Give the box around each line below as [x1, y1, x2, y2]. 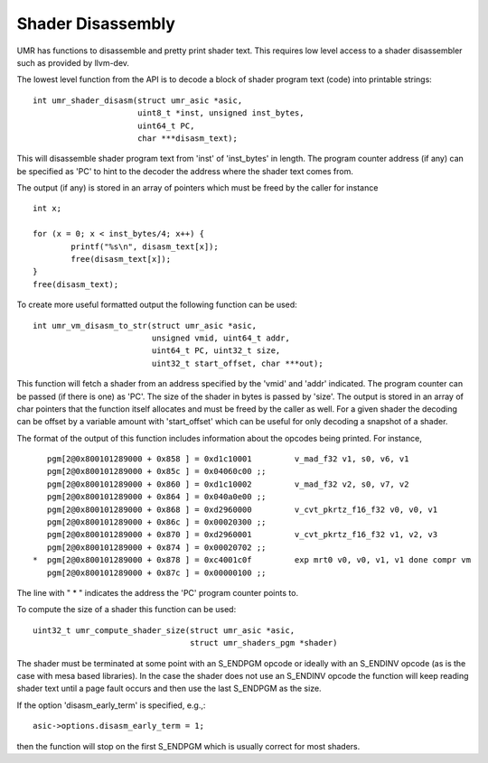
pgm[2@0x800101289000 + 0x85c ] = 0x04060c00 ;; [46, 466, 267, 477]
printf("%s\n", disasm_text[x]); [70, 241, 219, 252]
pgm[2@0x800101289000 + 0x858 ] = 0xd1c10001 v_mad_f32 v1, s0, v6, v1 [46, 454, 409, 464]
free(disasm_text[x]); [70, 254, 172, 265]
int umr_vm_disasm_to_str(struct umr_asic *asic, [33, 321, 258, 330]
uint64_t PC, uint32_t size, [151, 346, 281, 356]
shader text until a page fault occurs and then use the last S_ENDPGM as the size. [16, 683, 322, 694]
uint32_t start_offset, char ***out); [151, 358, 324, 368]
